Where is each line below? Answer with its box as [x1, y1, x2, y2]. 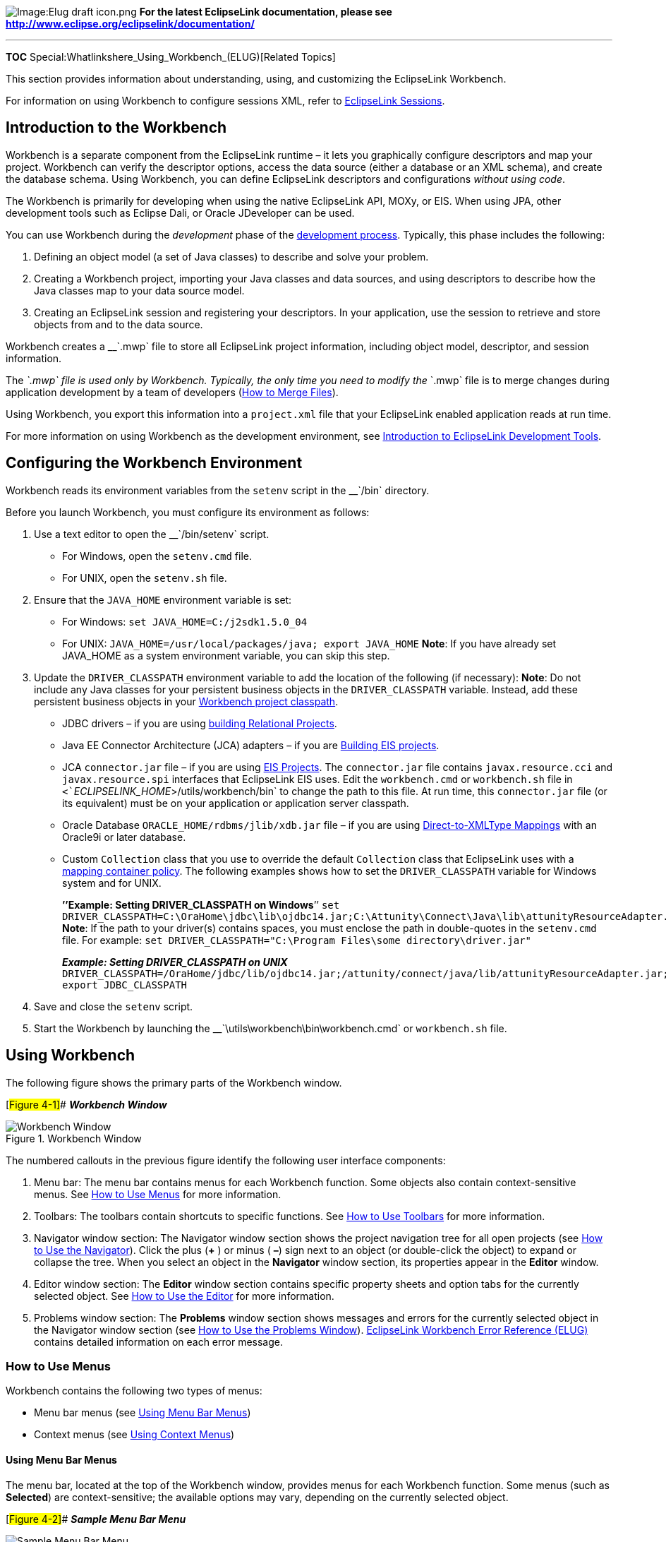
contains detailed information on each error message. [34, 1335, 283, 1348]
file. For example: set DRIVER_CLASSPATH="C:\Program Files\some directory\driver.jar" [62, 933, 531, 946]
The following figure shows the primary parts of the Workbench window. [6, 1076, 342, 1089]
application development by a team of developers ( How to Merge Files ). [6, 385, 339, 398]
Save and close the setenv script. [34, 1000, 193, 1012]
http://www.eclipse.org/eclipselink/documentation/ [6, 18, 255, 30]
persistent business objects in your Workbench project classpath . [34, 695, 339, 707]
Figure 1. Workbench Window [6, 1132, 142, 1144]
